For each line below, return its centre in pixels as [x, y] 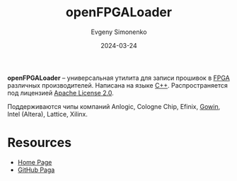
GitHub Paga [36, 170]
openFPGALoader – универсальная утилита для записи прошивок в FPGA [118, 78]
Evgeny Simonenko [119, 32]
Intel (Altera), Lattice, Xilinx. [48, 114]
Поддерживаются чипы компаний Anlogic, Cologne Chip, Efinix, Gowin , [114, 106]
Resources [40, 143]
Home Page [35, 162]
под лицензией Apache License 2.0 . [61, 93]
